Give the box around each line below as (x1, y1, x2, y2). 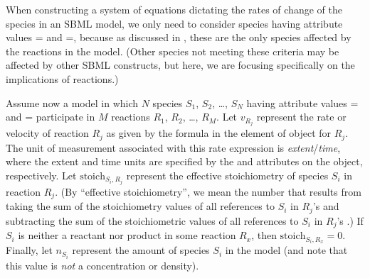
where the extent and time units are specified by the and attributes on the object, (6, 154, 363, 169)
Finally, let (6, 243, 53, 257)
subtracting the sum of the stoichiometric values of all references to (6, 213, 299, 228)
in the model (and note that (225, 243, 348, 257)
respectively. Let (6, 167, 77, 182)
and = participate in (6, 109, 95, 124)
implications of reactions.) (6, 71, 119, 86)
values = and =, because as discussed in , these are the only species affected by (6, 30, 351, 45)
